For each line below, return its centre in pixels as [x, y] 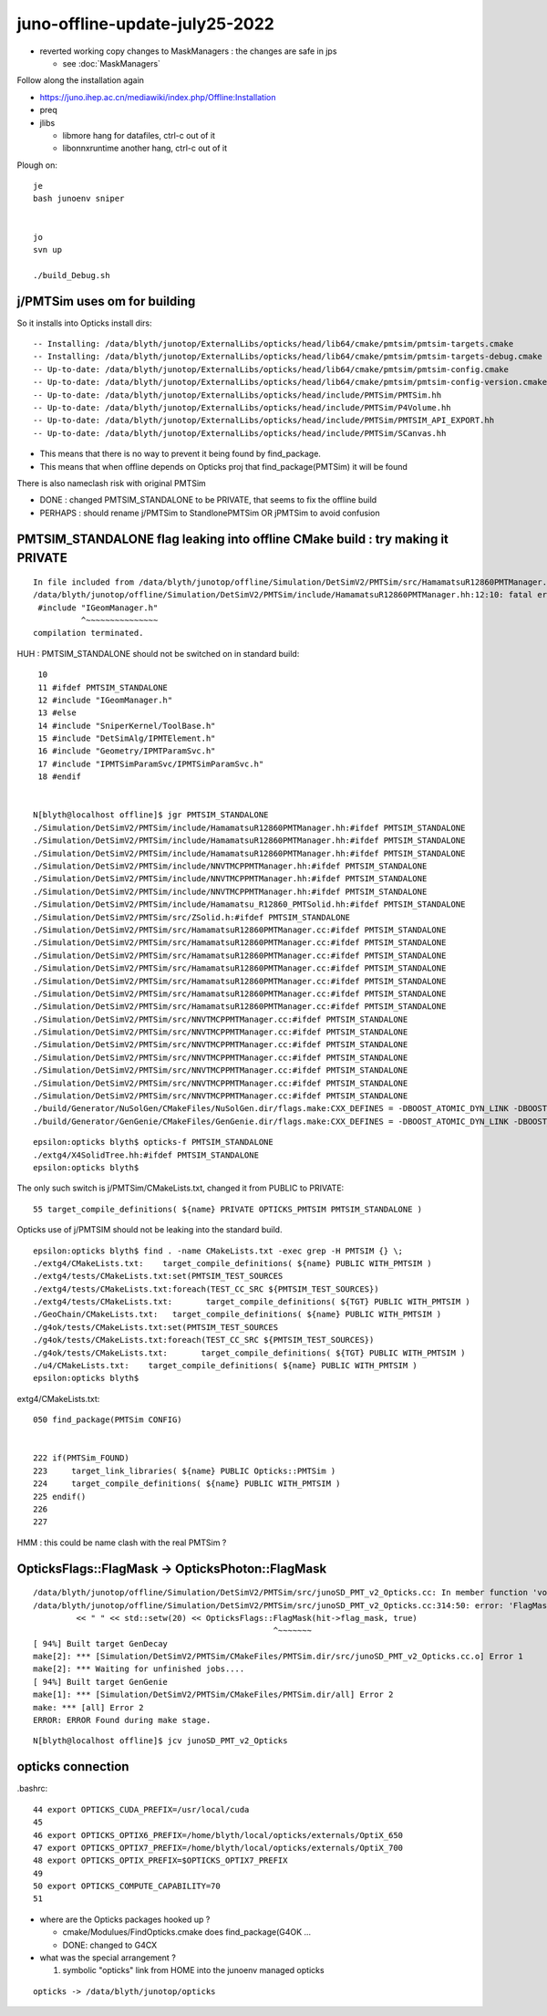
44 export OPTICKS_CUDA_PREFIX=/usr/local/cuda [141, 1809]
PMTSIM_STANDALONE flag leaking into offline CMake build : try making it [232, 539]
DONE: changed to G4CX [110, 1945]
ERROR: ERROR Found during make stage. [122, 1720]
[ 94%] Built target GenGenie [101, 1682]
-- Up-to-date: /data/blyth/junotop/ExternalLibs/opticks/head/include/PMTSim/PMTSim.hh [237, 395]
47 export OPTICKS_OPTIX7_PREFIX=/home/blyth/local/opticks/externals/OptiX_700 [218, 1848]
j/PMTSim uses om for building [106, 301]
